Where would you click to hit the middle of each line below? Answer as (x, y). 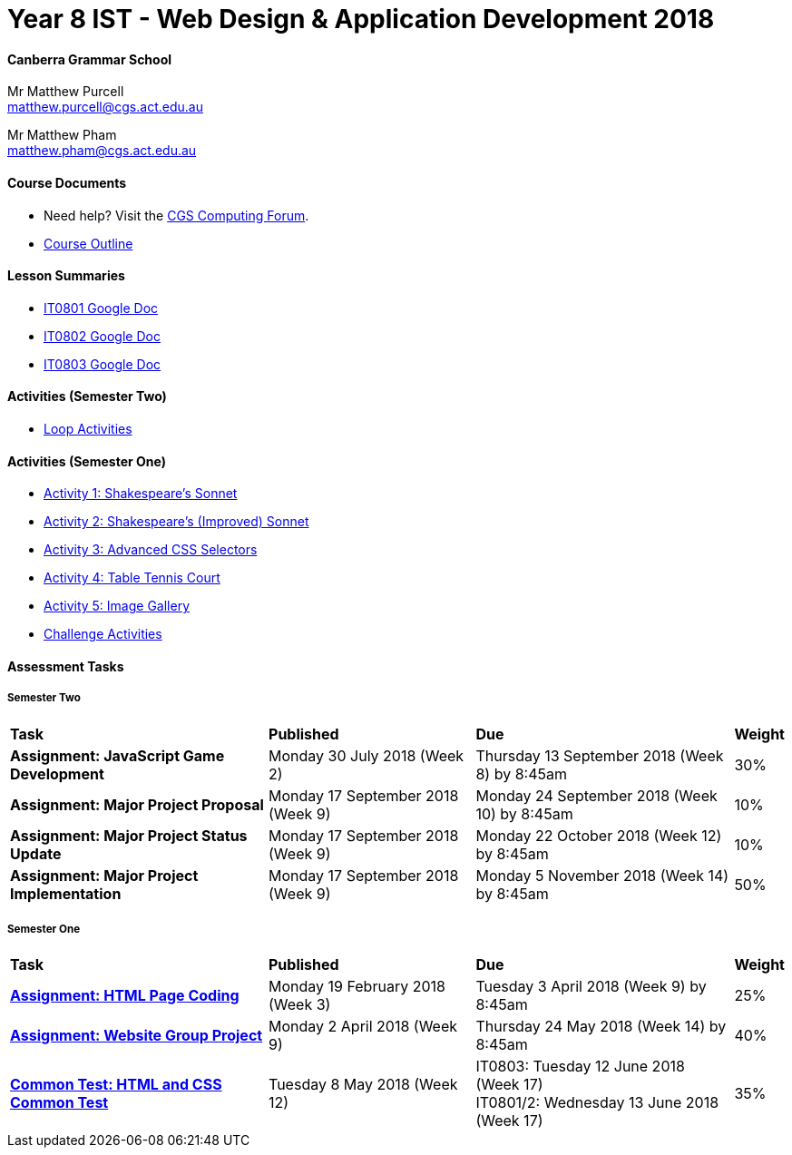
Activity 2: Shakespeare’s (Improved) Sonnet (176, 522)
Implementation (66, 893)
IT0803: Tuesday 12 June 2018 (580, 1067)
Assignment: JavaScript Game (117, 755)
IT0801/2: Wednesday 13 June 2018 (597, 1103)
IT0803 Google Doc (103, 364)
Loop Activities (88, 429)
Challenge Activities (103, 634)
